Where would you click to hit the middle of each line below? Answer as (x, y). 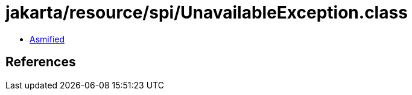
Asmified (47, 39)
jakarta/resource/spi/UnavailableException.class (207, 13)
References (41, 62)
